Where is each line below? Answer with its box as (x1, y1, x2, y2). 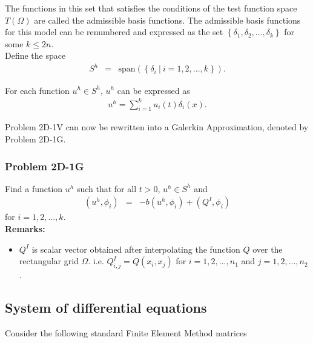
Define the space (5, 49, 66, 62)
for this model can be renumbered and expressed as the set (5, 25, 223, 38)
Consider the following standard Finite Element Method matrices (5, 326, 247, 339)
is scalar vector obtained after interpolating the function (31, 242, 240, 255)
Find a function (5, 182, 63, 195)
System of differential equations (5, 298, 207, 317)
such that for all (76, 182, 137, 195)
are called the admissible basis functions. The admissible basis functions (34, 13, 301, 26)
